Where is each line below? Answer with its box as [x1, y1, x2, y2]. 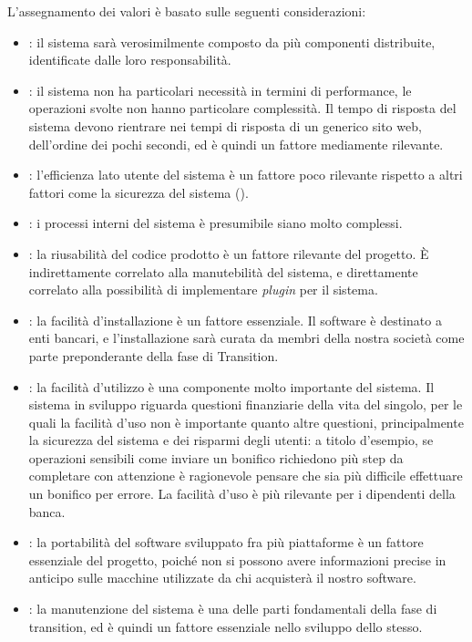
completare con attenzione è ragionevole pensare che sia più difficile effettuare [28, 466, 463, 485]
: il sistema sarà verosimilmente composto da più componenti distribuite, [28, 32, 436, 51]
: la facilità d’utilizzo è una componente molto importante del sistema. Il [28, 377, 435, 396]
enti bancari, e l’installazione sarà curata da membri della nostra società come [28, 328, 465, 347]
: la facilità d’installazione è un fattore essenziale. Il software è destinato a [28, 310, 442, 329]
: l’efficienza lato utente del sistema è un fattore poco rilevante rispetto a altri [28, 165, 463, 184]
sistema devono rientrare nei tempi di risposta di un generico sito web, [28, 116, 422, 135]
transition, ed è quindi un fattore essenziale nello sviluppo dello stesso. [28, 616, 423, 636]
